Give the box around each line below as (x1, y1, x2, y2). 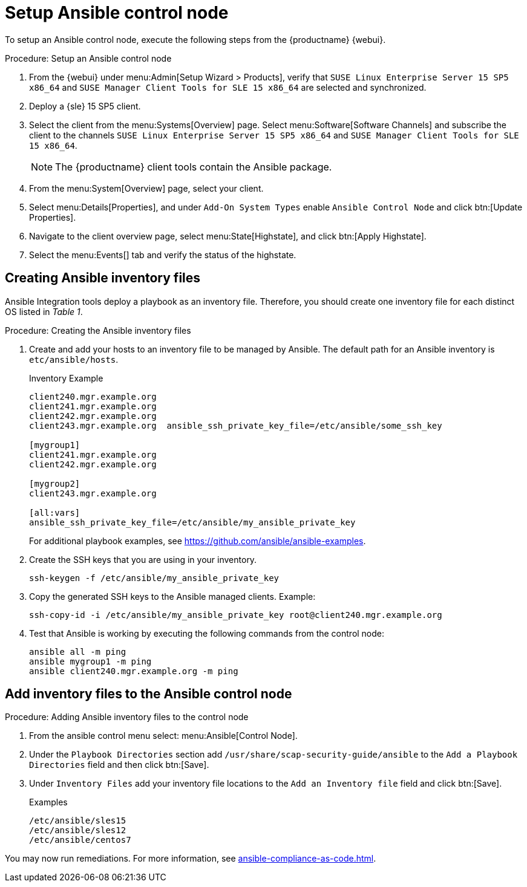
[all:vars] (29, 507, 80, 518)
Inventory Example (29, 372, 103, 383)
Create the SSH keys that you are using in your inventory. (29, 554, 257, 565)
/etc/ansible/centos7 (29, 835, 131, 845)
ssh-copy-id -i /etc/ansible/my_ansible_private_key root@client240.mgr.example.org (29, 609, 442, 620)
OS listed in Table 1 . (5, 306, 83, 317)
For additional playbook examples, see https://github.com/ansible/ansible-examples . (29, 535, 366, 546)
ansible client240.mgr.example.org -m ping (29, 666, 238, 676)
